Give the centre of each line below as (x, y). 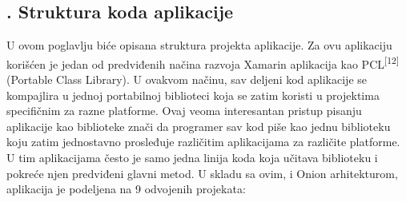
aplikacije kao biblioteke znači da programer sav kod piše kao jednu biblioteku (199, 126)
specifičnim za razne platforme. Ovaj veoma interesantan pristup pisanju (184, 111)
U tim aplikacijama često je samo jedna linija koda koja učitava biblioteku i (192, 158)
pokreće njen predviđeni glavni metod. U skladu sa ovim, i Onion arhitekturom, (202, 173)
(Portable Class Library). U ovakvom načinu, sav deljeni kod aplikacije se (187, 79)
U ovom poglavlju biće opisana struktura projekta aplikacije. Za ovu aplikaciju (199, 45)
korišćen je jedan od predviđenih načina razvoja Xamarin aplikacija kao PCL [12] (203, 62)
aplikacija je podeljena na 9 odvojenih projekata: (126, 189)
